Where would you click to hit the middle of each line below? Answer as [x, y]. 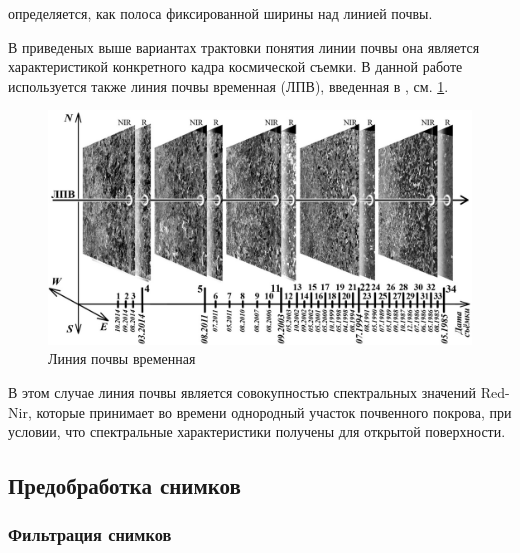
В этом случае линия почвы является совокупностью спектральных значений [242, 391]
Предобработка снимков [124, 485]
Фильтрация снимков [90, 534]
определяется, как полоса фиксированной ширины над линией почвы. [220, 13]
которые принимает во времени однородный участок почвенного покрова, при [274, 411]
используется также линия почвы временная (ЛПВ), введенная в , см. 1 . [228, 85]
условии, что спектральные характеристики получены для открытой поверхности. [257, 431]
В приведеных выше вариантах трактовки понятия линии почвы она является [244, 46]
